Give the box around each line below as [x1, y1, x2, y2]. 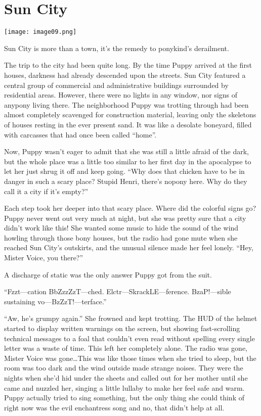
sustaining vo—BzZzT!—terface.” [4, 296, 107, 306]
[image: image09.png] [4, 28, 77, 36]
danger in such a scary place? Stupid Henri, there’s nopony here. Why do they [4, 175, 247, 186]
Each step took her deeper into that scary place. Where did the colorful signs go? [4, 203, 256, 213]
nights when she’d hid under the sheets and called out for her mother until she [4, 373, 248, 383]
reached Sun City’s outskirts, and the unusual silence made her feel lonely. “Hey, [4, 242, 253, 253]
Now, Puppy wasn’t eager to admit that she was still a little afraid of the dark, [4, 146, 249, 157]
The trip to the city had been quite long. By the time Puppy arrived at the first [4, 60, 252, 70]
